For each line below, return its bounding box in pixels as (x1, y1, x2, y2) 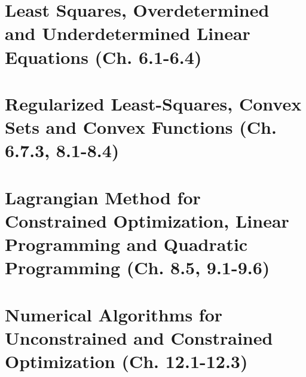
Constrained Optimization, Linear (5, 208, 289, 232)
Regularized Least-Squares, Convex (5, 91, 302, 115)
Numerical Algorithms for (5, 302, 223, 326)
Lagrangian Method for (5, 185, 201, 209)
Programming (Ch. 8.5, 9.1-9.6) (5, 255, 270, 280)
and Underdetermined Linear (5, 21, 250, 45)
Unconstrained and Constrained (5, 325, 273, 350)
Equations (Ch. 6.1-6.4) (5, 44, 202, 69)
